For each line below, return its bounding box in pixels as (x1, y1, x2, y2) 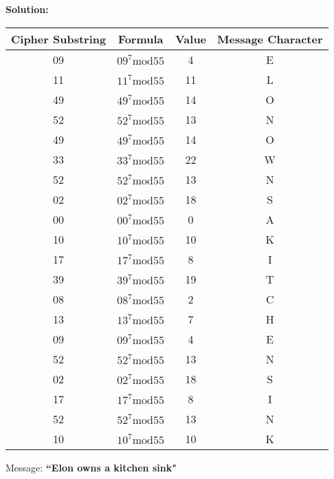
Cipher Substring (11, 30, 107, 47)
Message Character (217, 30, 323, 47)
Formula (118, 30, 164, 47)
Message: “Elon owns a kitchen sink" (5, 460, 177, 474)
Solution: (5, 2, 49, 16)
